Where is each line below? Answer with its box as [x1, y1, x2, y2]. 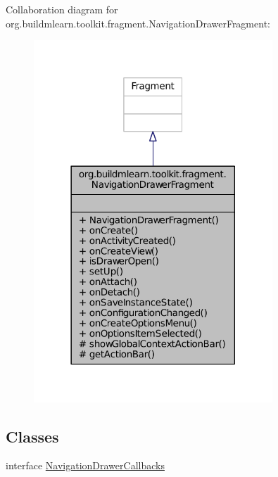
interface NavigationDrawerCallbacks [6, 458, 165, 473]
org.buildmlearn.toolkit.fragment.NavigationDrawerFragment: [6, 15, 270, 30]
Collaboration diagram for [6, 2, 118, 16]
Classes [6, 425, 59, 447]
